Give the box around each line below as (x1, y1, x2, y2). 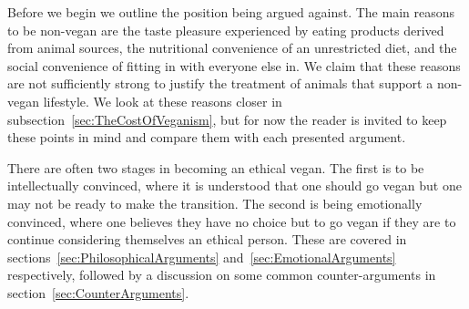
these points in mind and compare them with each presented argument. (7, 128, 406, 147)
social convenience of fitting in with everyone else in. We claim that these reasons (7, 56, 461, 75)
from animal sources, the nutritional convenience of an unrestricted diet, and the (7, 38, 457, 57)
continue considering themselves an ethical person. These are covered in (7, 230, 407, 249)
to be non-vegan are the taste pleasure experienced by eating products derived (7, 20, 444, 39)
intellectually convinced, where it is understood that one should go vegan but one (7, 176, 462, 195)
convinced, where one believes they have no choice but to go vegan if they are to (7, 211, 456, 231)
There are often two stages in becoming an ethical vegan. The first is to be (7, 158, 424, 177)
